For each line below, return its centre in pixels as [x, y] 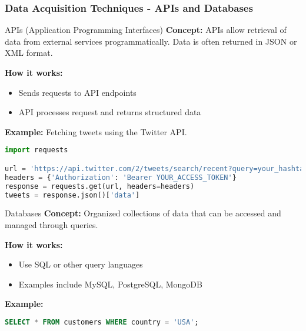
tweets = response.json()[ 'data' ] [72, 195]
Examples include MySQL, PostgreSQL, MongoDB [110, 284]
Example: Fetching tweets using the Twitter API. [96, 131]
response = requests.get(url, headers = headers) [100, 186]
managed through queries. [51, 225]
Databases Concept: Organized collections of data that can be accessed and [143, 213]
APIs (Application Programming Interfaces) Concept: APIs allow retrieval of [146, 30]
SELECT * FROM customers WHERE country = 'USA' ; [102, 322]
